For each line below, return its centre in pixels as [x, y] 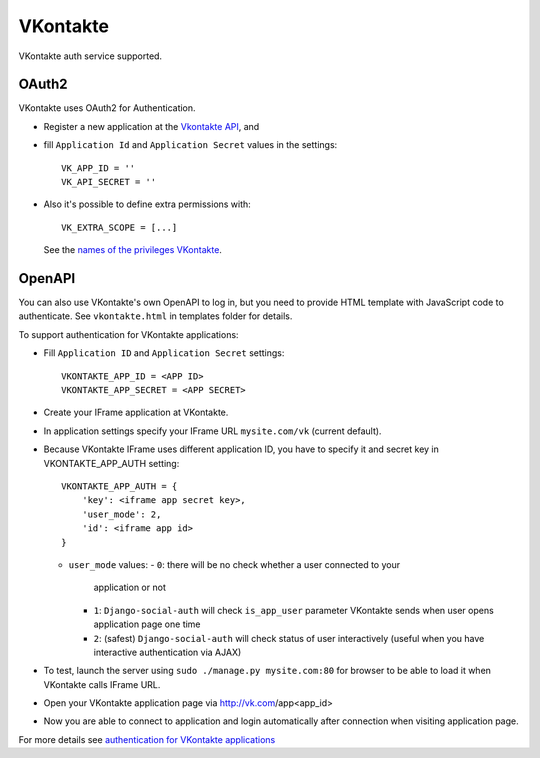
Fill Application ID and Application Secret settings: [164, 353]
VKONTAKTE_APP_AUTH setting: [111, 463]
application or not [130, 587]
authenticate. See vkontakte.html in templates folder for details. [155, 316]
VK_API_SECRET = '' [109, 182]
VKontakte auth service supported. [90, 56]
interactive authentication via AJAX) [167, 652]
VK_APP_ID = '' [98, 168]
